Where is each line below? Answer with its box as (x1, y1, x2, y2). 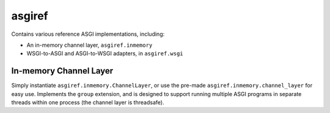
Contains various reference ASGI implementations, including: (11, 30, 165, 38)
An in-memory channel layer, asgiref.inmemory (26, 41, 153, 49)
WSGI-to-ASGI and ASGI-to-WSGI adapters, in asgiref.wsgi (26, 50, 183, 57)
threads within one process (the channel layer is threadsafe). (11, 99, 164, 106)
